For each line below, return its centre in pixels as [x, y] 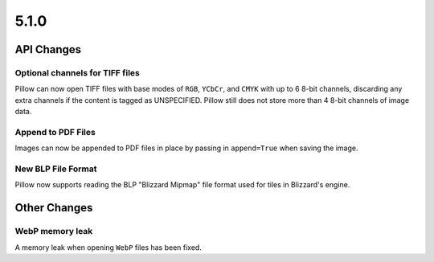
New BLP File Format [56, 169]
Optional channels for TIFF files [77, 72]
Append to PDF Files [55, 132]
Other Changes [54, 208]
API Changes [48, 49]
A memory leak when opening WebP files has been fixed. [108, 247]
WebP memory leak [54, 231]
